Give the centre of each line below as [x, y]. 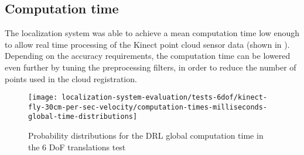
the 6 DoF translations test [77, 147]
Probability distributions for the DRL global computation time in [146, 135]
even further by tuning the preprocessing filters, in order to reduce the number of [151, 67]
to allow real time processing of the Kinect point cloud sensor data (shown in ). [147, 44]
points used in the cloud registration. [71, 78]
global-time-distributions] [83, 117]
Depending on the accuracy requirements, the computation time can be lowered [148, 56]
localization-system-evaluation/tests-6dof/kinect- [165, 98]
